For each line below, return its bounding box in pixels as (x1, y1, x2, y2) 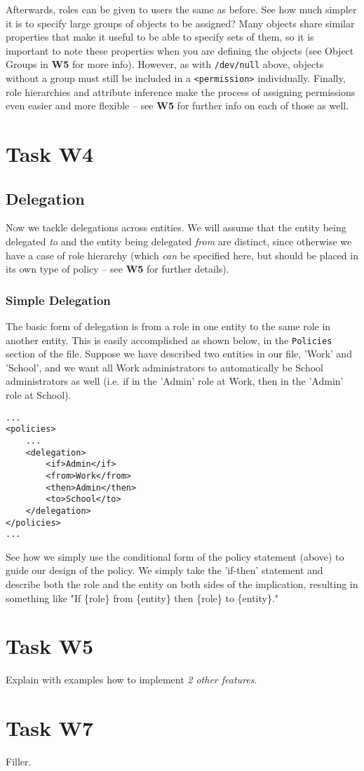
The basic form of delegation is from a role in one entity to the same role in (6, 319, 331, 334)
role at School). (6, 388, 72, 402)
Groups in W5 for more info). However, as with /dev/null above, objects (6, 57, 324, 71)
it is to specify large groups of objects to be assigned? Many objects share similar (6, 15, 355, 30)
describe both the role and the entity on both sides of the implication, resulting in (6, 577, 358, 592)
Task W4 (6, 139, 94, 168)
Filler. (6, 754, 32, 769)
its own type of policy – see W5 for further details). (6, 261, 229, 276)
